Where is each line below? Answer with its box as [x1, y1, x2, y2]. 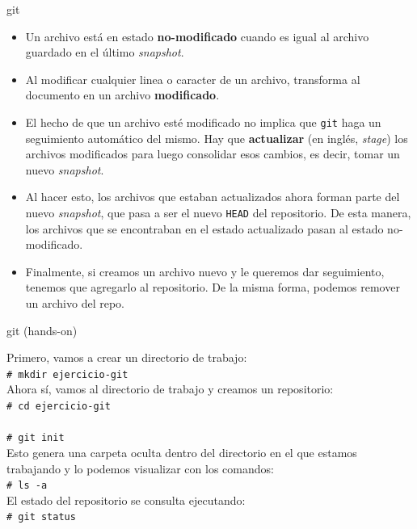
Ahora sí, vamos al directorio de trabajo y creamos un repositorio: [6, 380, 334, 397]
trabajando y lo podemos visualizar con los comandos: [6, 460, 274, 477]
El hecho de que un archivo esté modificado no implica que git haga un [25, 113, 381, 130]
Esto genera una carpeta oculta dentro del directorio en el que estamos [6, 443, 357, 460]
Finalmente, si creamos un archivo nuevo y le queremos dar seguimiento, [25, 262, 385, 279]
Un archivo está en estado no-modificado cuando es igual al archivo [25, 27, 369, 44]
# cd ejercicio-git [6, 401, 111, 413]
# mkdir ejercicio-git [6, 368, 128, 380]
